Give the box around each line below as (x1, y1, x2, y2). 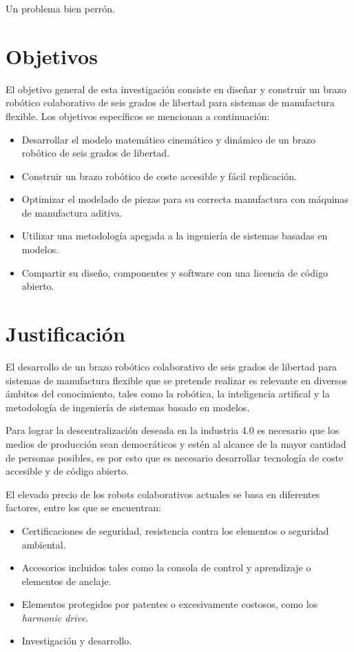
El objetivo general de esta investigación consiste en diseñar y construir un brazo (6, 81, 346, 96)
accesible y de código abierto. (6, 464, 129, 478)
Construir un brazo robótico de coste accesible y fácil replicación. (21, 168, 297, 183)
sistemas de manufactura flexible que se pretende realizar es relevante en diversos (6, 373, 348, 387)
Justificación (6, 319, 125, 348)
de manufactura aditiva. (21, 205, 123, 219)
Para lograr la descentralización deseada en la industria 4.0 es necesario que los (6, 423, 340, 437)
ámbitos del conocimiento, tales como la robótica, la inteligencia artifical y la (6, 386, 330, 401)
